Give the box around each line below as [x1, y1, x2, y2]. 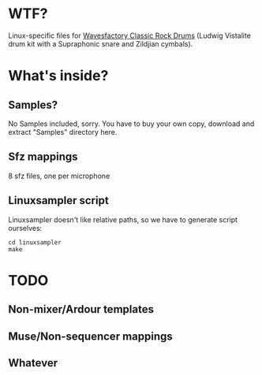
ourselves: [8, 223, 43, 232]
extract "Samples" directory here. [8, 127, 118, 136]
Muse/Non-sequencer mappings [8, 329, 174, 343]
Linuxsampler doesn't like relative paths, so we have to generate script [8, 214, 238, 225]
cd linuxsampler [8, 238, 62, 247]
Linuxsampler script [8, 194, 109, 207]
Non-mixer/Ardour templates [8, 303, 154, 316]
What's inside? [8, 67, 109, 85]
